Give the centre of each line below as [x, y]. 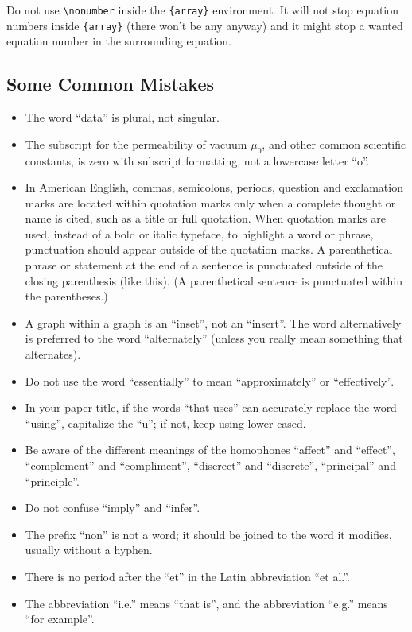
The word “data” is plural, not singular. [122, 117]
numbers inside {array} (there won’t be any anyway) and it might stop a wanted [205, 25]
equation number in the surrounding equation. [119, 41]
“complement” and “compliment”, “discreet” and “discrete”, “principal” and [210, 465]
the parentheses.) [66, 296]
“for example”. [60, 619]
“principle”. [52, 481]
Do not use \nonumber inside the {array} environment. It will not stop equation [203, 10]
